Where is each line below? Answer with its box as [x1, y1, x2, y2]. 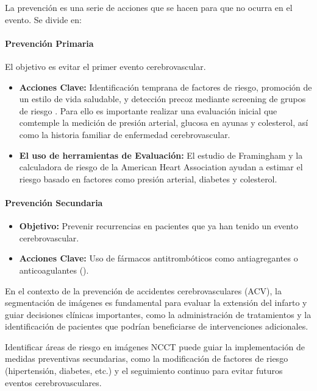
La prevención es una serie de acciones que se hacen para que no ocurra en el [5, 1, 293, 13]
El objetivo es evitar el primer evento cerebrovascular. [5, 60, 206, 72]
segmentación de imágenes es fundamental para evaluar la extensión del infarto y [5, 296, 307, 309]
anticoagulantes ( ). [19, 263, 89, 276]
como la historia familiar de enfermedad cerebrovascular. [19, 128, 230, 140]
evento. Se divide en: [5, 13, 82, 26]
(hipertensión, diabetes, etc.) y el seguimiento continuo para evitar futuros [5, 364, 283, 377]
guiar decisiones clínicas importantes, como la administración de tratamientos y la [5, 308, 312, 320]
